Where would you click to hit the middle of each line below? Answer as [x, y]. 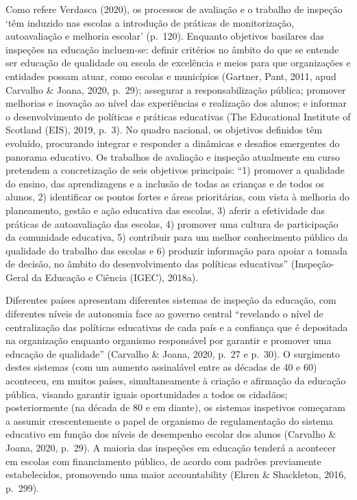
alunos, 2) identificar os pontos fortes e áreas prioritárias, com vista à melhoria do [178, 197]
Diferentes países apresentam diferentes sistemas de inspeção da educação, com [171, 300]
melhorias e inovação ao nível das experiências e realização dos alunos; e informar [176, 103]
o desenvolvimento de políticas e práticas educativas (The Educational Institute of [178, 116]
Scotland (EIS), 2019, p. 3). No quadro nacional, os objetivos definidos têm [164, 130]
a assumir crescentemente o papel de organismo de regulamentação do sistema [170, 420]
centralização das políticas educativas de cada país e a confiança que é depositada [177, 327]
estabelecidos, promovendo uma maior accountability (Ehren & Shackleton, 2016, [176, 474]
